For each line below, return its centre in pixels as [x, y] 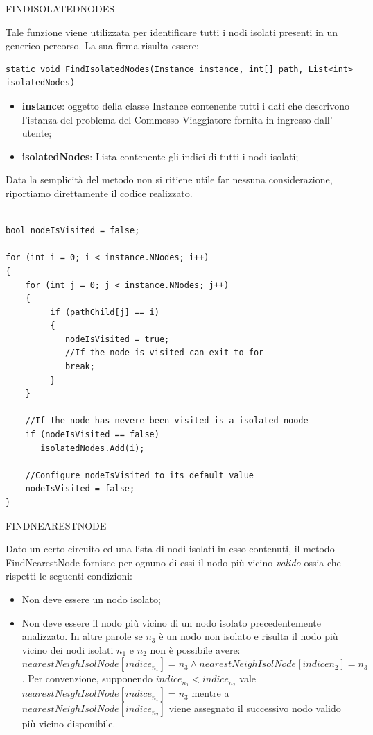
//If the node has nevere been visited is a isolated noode [167, 421]
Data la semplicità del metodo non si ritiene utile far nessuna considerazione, [169, 179]
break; [80, 367]
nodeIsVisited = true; [117, 339]
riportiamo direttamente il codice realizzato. [99, 193]
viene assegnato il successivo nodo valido [255, 708]
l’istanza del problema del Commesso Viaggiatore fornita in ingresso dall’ [177, 119]
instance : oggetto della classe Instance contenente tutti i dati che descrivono [185, 105]
